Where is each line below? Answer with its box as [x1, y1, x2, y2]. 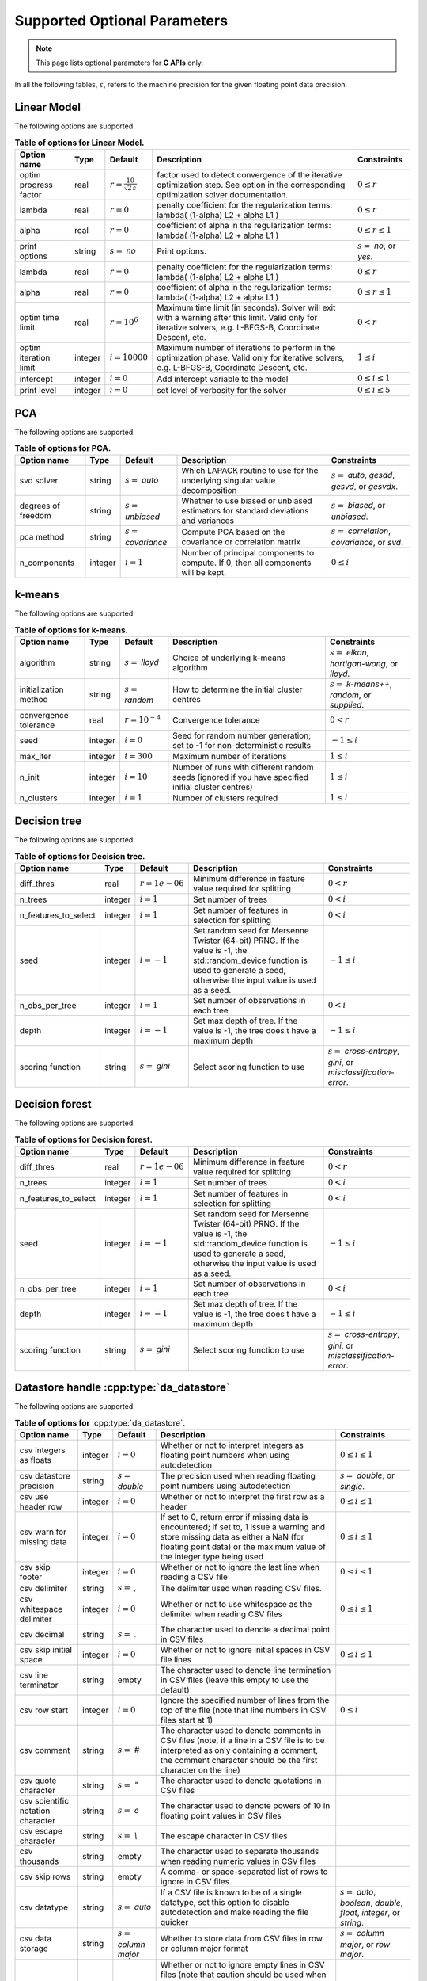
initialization [19, 684, 64, 695]
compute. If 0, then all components [181, 557, 312, 568]
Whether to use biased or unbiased [181, 495, 312, 506]
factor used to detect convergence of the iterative [157, 170, 342, 180]
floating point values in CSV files [160, 1810, 282, 1821]
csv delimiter [19, 1582, 68, 1594]
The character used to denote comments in [160, 1724, 322, 1735]
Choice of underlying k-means [172, 652, 286, 663]
